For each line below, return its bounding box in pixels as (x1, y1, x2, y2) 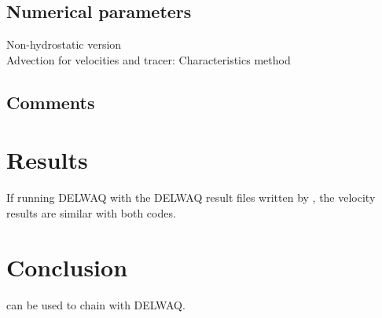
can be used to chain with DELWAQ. (6, 296, 185, 313)
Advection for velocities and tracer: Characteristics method (6, 51, 291, 68)
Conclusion (6, 250, 128, 283)
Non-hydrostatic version (6, 36, 122, 53)
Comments (6, 90, 95, 114)
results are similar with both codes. (6, 204, 176, 221)
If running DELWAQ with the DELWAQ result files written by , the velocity (6, 189, 376, 206)
